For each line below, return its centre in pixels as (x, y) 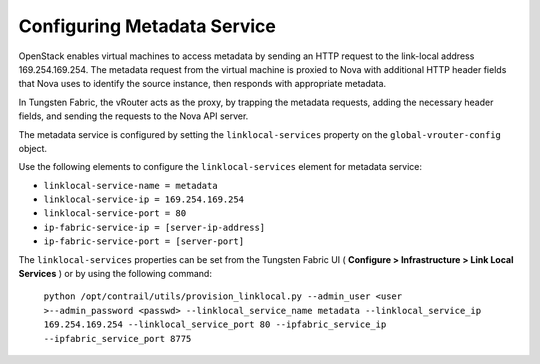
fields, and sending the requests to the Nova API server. (133, 116)
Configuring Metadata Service (147, 26)
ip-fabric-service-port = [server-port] (144, 241)
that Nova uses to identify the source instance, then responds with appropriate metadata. (202, 84)
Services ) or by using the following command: (115, 274)
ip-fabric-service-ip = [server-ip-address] (154, 227)
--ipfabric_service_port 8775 (117, 338)
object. (33, 148)
